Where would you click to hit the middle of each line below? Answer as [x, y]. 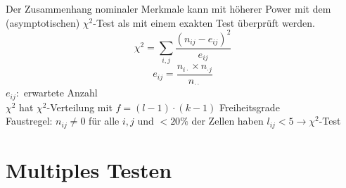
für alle [104, 121]
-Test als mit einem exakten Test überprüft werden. [204, 22]
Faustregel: [29, 121]
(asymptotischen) [43, 22]
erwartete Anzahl [60, 93]
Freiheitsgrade [249, 107]
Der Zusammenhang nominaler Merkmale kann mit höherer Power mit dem [168, 8]
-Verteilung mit [79, 107]
